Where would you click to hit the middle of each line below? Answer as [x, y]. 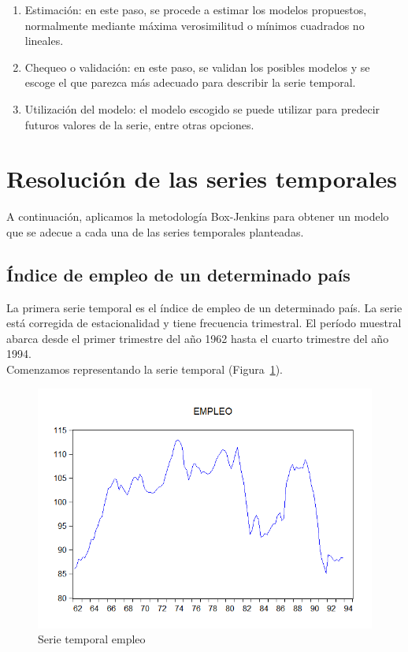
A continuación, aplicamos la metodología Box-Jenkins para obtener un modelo [198, 216]
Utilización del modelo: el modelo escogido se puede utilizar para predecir [202, 108]
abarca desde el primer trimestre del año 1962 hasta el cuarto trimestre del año [198, 338]
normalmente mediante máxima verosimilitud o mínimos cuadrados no [195, 25]
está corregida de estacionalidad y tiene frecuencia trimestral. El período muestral [204, 323]
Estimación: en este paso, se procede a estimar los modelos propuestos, [196, 9]
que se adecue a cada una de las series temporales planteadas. [155, 231]
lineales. [44, 41]
